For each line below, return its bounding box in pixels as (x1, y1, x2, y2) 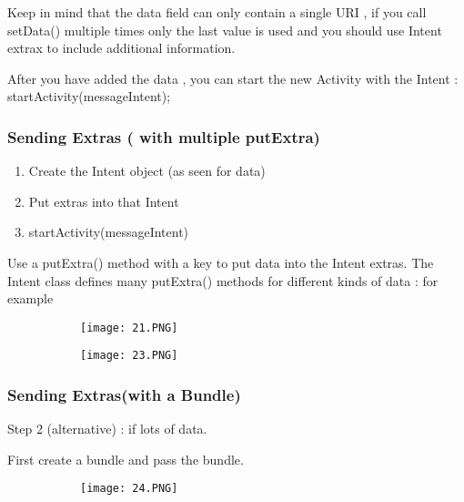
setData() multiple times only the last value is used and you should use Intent (7, 20, 442, 39)
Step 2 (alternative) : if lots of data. (7, 419, 207, 438)
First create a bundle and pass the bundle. (7, 449, 244, 468)
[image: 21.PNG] (80, 321, 178, 334)
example (7, 289, 54, 308)
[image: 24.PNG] (80, 482, 178, 496)
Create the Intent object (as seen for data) (28, 161, 266, 180)
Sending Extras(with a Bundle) (7, 383, 241, 405)
